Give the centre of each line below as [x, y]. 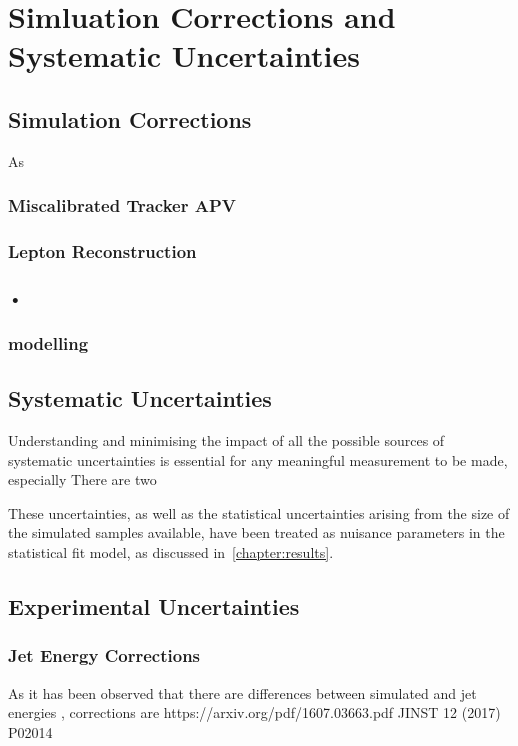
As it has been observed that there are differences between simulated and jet [242, 692]
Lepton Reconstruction [102, 251]
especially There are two [82, 479]
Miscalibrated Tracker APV [122, 205]
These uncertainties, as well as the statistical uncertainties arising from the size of [259, 512]
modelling [48, 342]
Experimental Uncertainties [154, 605]
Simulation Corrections [130, 118]
